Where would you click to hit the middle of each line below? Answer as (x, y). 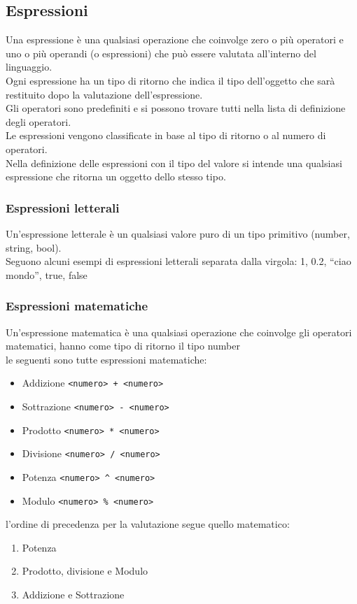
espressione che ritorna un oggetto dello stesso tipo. (116, 177)
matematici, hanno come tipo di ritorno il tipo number (123, 346)
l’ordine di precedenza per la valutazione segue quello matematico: (148, 524)
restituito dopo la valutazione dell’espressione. (104, 94)
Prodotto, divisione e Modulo (85, 571)
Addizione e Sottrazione (73, 595)
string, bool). (34, 247)
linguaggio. (29, 67)
